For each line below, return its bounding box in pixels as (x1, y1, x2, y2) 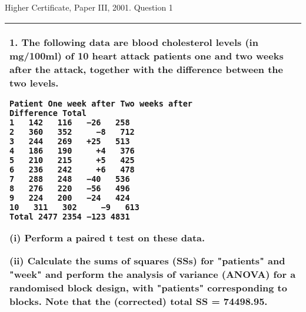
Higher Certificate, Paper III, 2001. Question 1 (5, 1, 173, 13)
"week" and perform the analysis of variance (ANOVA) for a (9, 267, 296, 281)
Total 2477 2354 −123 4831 (9, 211, 130, 221)
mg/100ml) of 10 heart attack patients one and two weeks (9, 48, 284, 62)
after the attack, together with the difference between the (9, 62, 284, 76)
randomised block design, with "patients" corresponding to (9, 280, 287, 294)
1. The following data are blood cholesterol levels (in (9, 35, 258, 49)
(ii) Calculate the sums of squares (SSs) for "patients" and (9, 253, 285, 267)
